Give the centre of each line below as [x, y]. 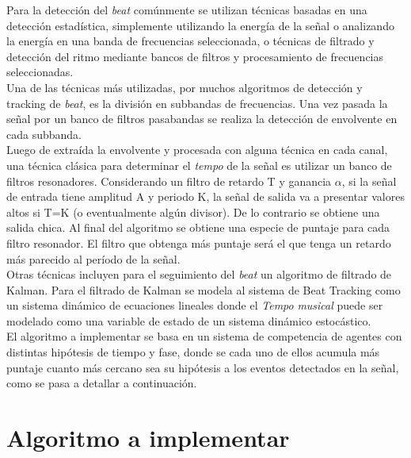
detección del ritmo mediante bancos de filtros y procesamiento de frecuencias [195, 56]
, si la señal [369, 181]
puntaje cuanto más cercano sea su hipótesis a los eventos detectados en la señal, [203, 367]
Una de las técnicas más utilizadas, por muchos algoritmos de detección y [185, 87]
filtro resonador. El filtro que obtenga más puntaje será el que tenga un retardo [199, 242]
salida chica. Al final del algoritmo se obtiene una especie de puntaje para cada [198, 227]
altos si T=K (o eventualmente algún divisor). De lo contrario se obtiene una [193, 212]
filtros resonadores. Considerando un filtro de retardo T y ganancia [169, 181]
